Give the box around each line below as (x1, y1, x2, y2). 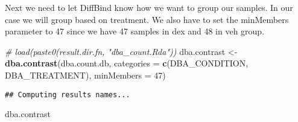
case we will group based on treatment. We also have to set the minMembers (5, 13, 289, 25)
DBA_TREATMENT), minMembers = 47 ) (5, 68, 166, 81)
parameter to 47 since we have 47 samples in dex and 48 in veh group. (5, 25, 265, 37)
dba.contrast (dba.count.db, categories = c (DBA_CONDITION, (5, 57, 249, 69)
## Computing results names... (5, 90, 130, 99)
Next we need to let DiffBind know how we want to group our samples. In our (5, 1, 293, 13)
